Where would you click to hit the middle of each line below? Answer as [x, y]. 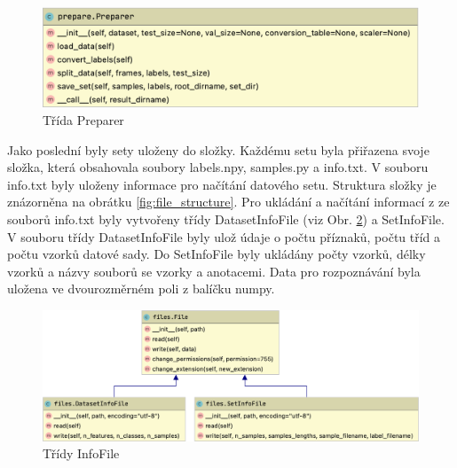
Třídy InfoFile [81, 453]
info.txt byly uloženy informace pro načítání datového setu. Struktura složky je [222, 184]
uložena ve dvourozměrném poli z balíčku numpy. [141, 289]
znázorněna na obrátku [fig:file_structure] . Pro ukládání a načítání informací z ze [228, 202]
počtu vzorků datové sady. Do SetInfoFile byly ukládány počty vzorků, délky [217, 254]
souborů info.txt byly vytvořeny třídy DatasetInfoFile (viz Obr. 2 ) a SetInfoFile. [226, 219]
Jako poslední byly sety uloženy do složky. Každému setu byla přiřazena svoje [218, 149]
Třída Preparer [83, 120]
